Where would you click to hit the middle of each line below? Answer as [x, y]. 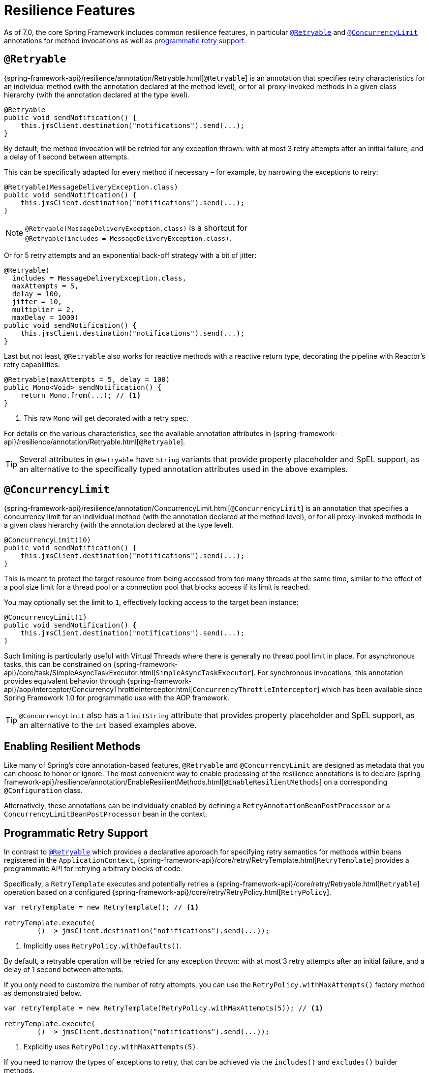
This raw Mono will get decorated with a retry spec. [106, 418]
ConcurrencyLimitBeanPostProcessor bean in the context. [106, 814]
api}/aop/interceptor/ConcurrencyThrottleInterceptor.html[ [98, 690]
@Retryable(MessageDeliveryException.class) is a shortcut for [136, 228]
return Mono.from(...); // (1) [81, 395]
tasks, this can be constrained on [58, 664]
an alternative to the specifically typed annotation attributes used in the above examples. [184, 469]
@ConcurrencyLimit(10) [48, 540]
